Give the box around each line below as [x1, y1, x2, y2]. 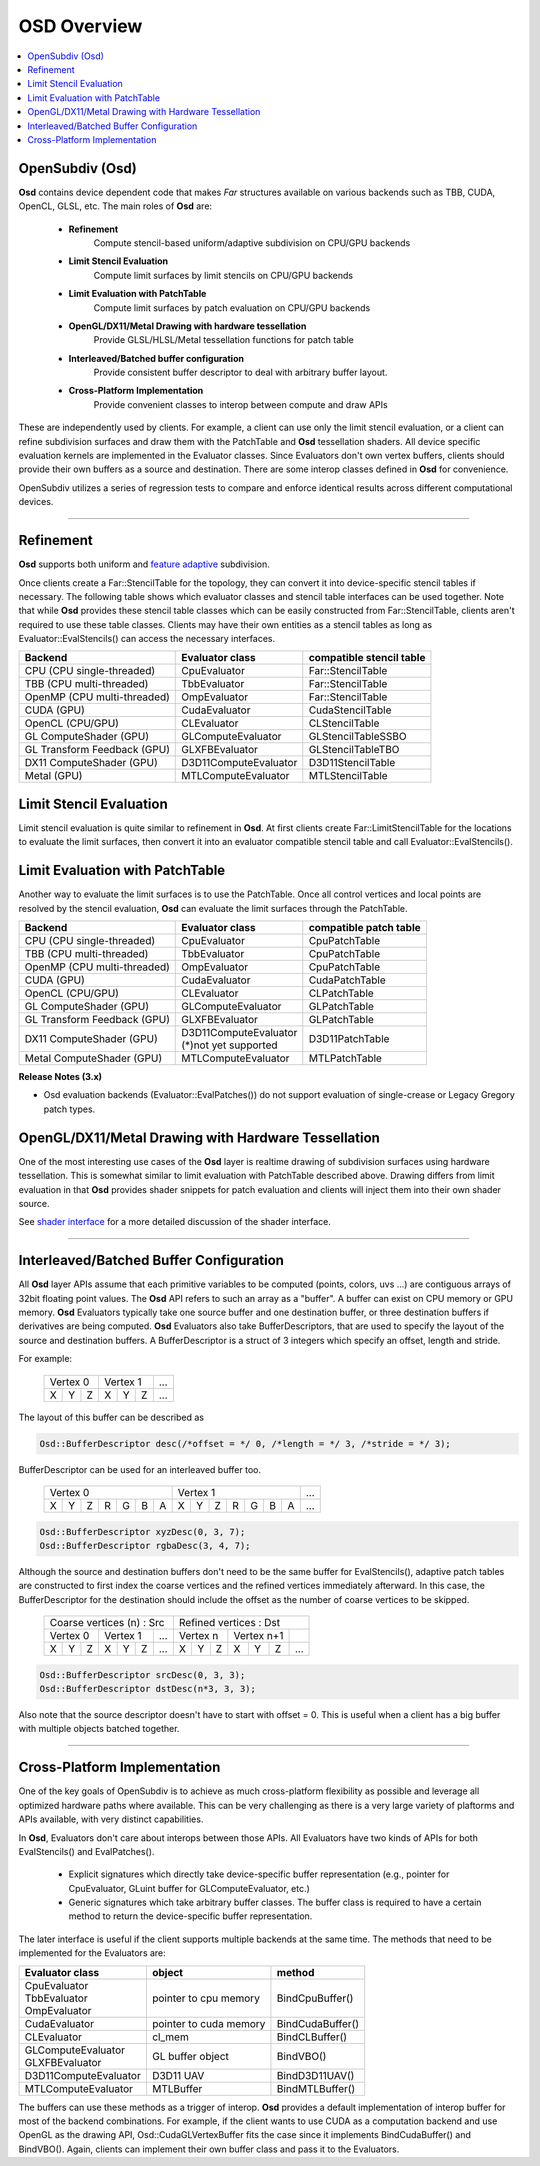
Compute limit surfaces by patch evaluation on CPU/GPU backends [93, 301, 371, 314]
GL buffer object [151, 2049, 229, 2063]
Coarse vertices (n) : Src [49, 1616, 165, 1630]
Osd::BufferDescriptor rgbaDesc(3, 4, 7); [39, 1540, 251, 1551]
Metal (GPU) [24, 769, 83, 783]
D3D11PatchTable [308, 1032, 390, 1046]
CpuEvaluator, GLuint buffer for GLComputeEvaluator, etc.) [68, 1882, 310, 1894]
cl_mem [151, 2030, 189, 2044]
